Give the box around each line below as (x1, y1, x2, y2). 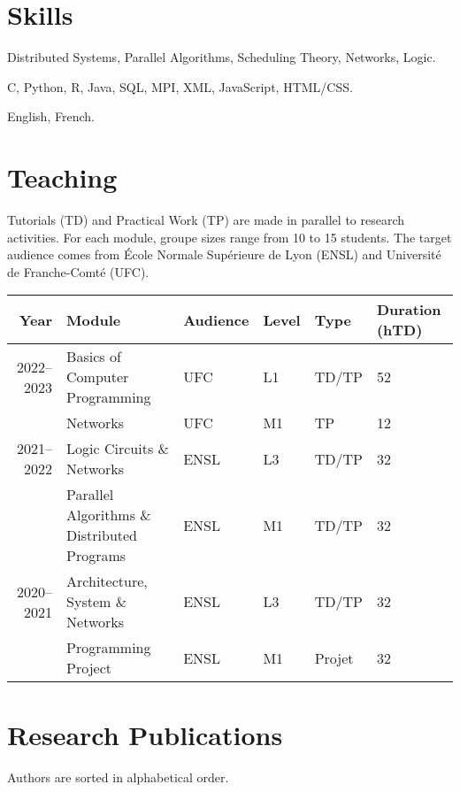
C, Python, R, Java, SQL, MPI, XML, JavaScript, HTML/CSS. (7, 77, 353, 96)
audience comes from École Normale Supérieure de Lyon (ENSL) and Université (7, 245, 441, 264)
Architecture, (66, 571, 148, 592)
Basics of (66, 346, 121, 367)
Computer (66, 366, 129, 388)
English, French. (7, 107, 95, 126)
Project (66, 657, 112, 679)
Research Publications (7, 716, 283, 752)
